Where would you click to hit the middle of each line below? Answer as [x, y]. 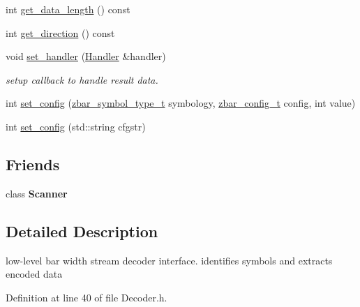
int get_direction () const [60, 32]
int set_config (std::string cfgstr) [76, 126]
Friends [33, 164]
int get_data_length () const [68, 9]
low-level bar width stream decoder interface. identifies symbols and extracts [169, 260]
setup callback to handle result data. [82, 79]
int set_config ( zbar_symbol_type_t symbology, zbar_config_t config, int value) [181, 103]
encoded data [34, 274]
